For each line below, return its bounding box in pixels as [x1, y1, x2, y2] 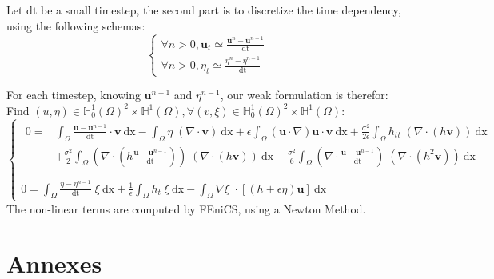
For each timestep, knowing [6, 86, 141, 103]
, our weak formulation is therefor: [220, 86, 388, 103]
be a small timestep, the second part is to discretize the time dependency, [40, 2, 401, 18]
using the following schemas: [6, 17, 145, 34]
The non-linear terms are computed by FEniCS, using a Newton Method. [6, 200, 366, 217]
